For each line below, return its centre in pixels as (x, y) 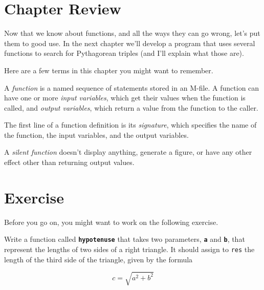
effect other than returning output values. (69, 162)
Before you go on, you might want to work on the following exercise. (111, 222)
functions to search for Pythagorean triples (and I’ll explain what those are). (124, 53)
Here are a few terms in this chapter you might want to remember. (109, 70)
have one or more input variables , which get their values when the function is (125, 98)
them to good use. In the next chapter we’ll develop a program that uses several (130, 43)
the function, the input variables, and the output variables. (96, 134)
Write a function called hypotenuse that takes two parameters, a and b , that (125, 239)
